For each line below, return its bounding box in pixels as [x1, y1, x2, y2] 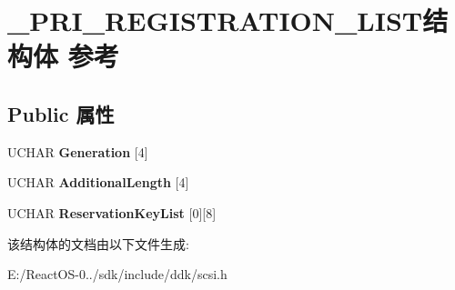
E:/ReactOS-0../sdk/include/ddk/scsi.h [7, 265, 227, 284]
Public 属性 [7, 99, 115, 127]
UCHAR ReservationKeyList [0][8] [7, 203, 217, 222]
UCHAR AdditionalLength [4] [7, 173, 189, 192]
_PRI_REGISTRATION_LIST [7, 2, 423, 39]
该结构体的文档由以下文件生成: [7, 234, 189, 253]
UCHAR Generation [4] [7, 142, 148, 161]
